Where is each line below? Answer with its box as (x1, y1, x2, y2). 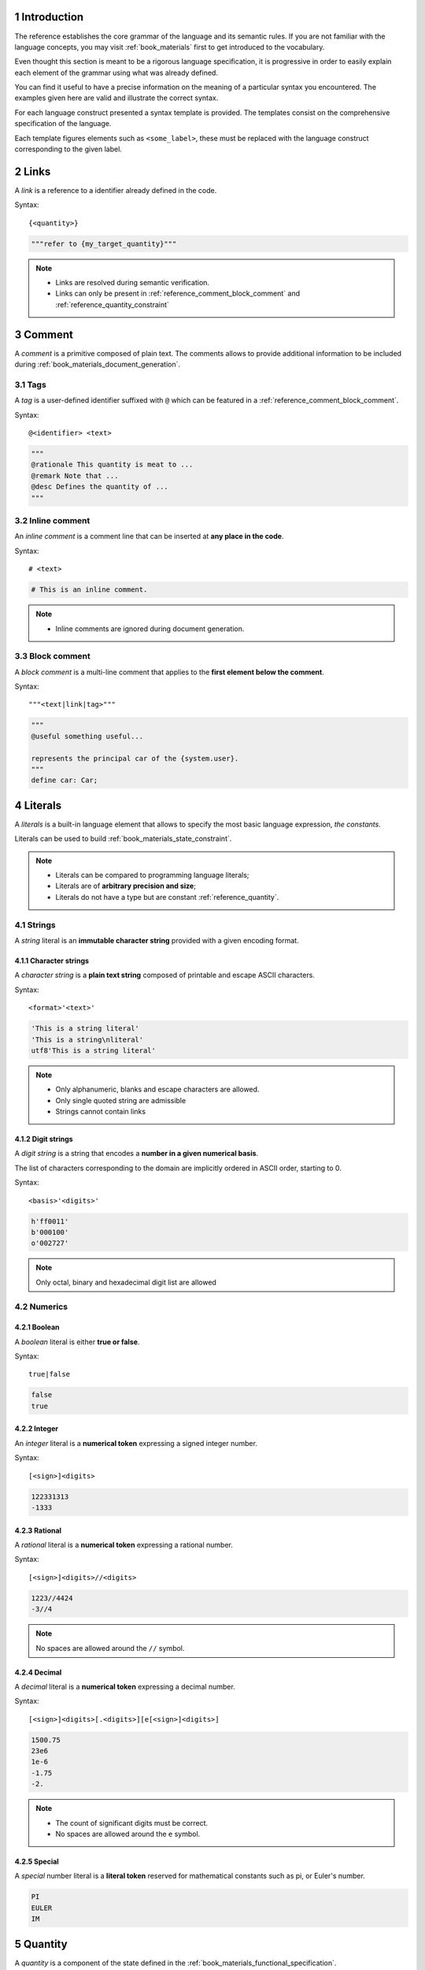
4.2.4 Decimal (14, 1667, 62, 1677)
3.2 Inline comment (14, 515, 91, 526)
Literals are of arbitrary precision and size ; (55, 881, 197, 890)
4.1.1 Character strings (14, 956, 90, 965)
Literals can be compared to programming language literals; (55, 871, 249, 880)
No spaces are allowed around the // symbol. (35, 1643, 185, 1652)
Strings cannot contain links (55, 1107, 146, 1117)
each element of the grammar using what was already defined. (14, 68, 218, 77)
